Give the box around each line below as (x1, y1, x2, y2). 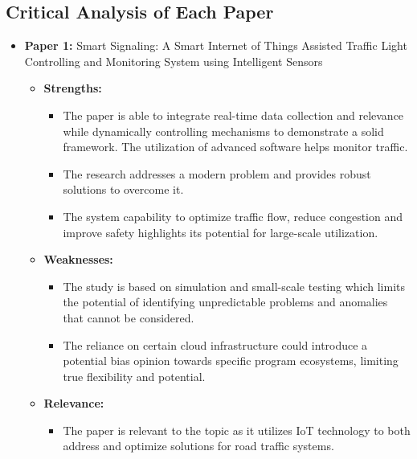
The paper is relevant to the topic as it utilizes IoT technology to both (63, 421, 411, 438)
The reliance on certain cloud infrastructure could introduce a (63, 336, 368, 353)
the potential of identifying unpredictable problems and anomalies (63, 293, 388, 310)
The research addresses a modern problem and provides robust (63, 165, 371, 182)
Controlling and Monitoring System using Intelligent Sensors (24, 52, 323, 69)
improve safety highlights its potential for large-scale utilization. (63, 223, 378, 240)
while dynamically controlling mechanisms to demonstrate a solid (63, 122, 384, 139)
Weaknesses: (43, 251, 113, 268)
